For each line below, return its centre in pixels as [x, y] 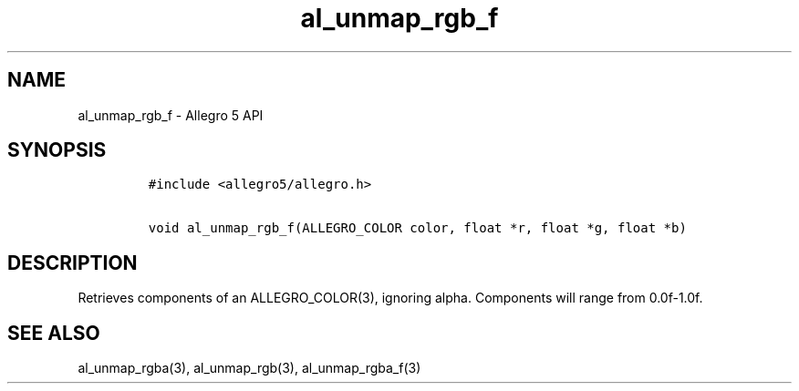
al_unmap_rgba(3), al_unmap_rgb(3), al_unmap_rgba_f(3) [249, 368]
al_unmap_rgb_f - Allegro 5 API [171, 115]
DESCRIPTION [73, 262]
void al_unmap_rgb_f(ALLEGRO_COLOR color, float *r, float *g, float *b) [417, 228]
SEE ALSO [54, 333]
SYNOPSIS [57, 150]
